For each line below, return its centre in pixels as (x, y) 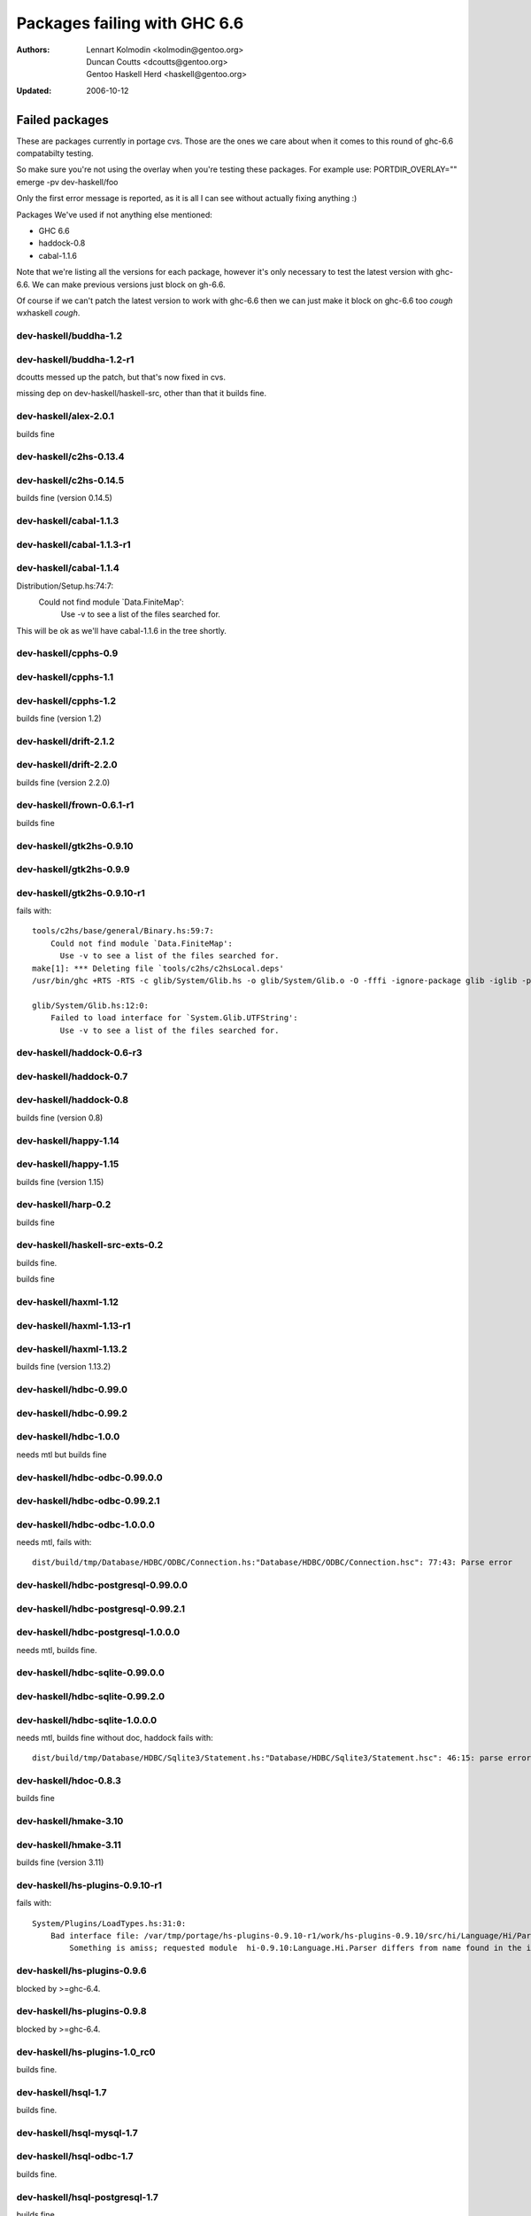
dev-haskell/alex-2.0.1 (65, 417)
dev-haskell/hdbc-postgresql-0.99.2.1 (101, 1609)
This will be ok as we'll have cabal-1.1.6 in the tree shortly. (122, 630)
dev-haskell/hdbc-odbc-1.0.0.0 (85, 1525)
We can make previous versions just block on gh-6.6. (129, 285)
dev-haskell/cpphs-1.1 (65, 677)
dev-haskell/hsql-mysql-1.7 (77, 2133)
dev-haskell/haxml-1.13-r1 (73, 1325)
